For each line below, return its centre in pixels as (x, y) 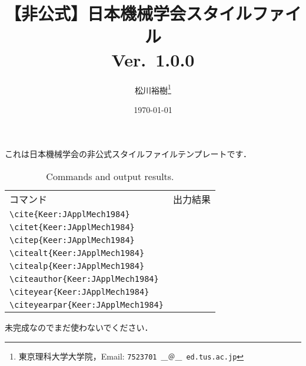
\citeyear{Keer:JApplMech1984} (79, 292)
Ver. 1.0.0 (153, 59)
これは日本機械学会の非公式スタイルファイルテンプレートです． (128, 154)
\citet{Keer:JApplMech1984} (72, 227)
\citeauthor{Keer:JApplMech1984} (84, 279)
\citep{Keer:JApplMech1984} (72, 240)
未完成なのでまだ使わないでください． (79, 327)
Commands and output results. (110, 176)
